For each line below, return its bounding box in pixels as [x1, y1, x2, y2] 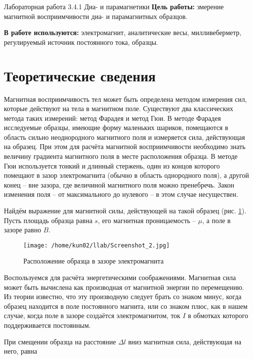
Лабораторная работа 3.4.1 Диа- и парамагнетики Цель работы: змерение [4, 1, 224, 11]
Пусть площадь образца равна [4, 215, 92, 225]
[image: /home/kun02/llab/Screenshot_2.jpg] [23, 242, 170, 249]
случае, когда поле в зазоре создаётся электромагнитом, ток [4, 310, 181, 321]
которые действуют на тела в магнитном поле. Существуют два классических [4, 103, 234, 113]
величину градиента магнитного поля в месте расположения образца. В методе [4, 151, 238, 161]
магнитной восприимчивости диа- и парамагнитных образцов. [4, 11, 188, 21]
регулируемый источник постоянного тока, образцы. [4, 37, 159, 47]
